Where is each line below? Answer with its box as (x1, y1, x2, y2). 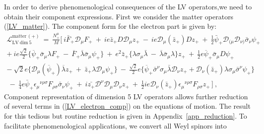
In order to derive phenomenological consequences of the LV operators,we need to (4, 1, 252, 11)
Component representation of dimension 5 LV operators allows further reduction (4, 91, 248, 101)
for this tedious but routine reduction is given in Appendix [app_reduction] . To (4, 111, 247, 121)
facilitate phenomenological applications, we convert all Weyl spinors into (4, 120, 227, 131)
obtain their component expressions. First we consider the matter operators (4, 11, 234, 21)
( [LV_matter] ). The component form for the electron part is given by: (4, 21, 217, 31)
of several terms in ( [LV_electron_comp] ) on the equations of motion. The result (4, 101, 251, 111)
